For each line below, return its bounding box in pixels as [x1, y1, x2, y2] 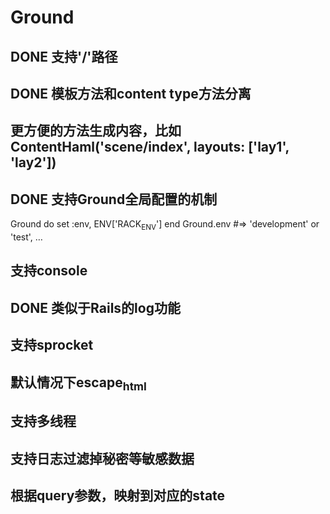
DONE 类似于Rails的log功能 [10, 299, 181, 316]
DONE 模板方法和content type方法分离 [10, 85, 252, 102]
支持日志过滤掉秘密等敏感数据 [10, 450, 195, 467]
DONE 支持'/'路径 [10, 48, 118, 65]
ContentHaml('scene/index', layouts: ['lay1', [10, 139, 290, 156]
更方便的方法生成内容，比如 [10, 122, 182, 140]
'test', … [10, 231, 43, 243]
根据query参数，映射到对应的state [10, 487, 226, 504]
